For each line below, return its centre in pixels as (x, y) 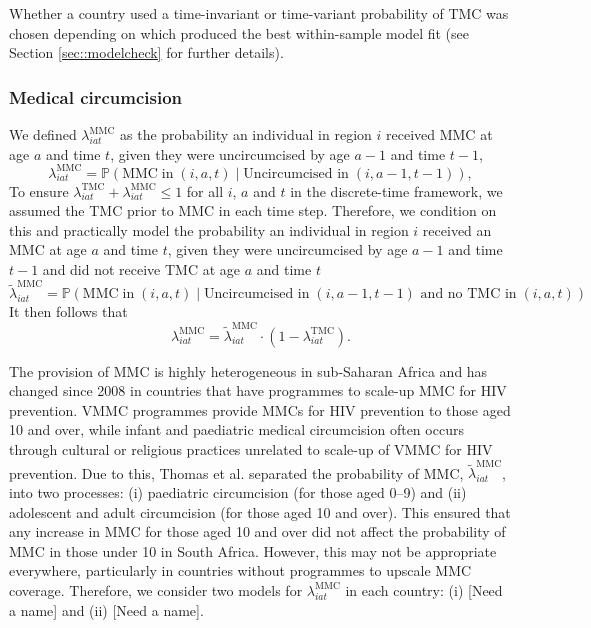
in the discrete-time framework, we (396, 190)
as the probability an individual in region (246, 134)
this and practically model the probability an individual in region (209, 229)
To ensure (39, 190)
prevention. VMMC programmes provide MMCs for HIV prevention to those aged (260, 409)
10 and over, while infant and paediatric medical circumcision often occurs (236, 429)
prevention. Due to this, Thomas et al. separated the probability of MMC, (236, 472)
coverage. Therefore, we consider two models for (156, 589)
